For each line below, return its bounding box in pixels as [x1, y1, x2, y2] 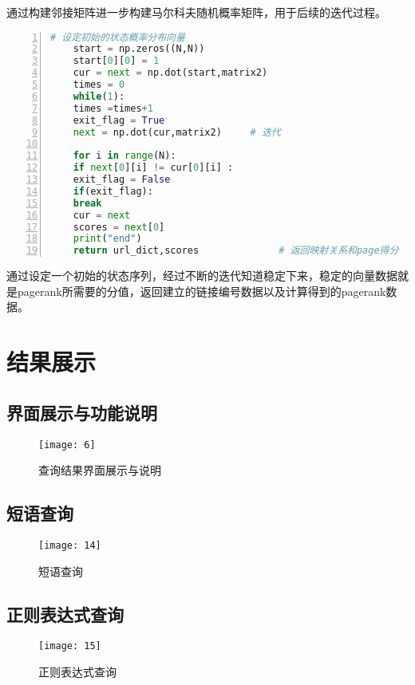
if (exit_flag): [73, 185, 153, 197]
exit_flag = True [73, 114, 165, 126]
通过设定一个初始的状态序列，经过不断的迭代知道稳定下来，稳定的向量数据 [6, 267, 397, 284]
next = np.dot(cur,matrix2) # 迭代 [73, 126, 281, 138]
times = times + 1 [73, 102, 153, 114]
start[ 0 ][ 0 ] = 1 [73, 55, 160, 67]
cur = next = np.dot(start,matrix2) [73, 67, 268, 79]
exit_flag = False [73, 174, 171, 186]
